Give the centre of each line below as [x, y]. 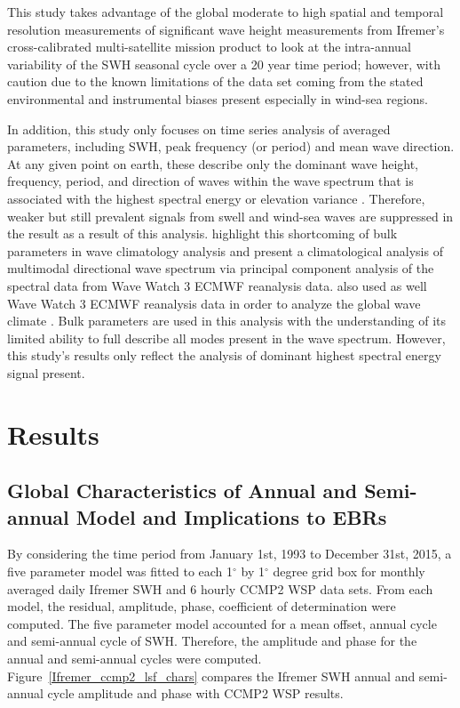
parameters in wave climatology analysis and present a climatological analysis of [225, 250]
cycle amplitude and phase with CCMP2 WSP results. [195, 693]
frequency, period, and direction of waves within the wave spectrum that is [210, 181]
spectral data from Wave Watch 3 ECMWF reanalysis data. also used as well [217, 285]
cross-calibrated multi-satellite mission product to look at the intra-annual [209, 47]
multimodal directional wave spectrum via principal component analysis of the [221, 268]
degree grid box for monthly [349, 571]
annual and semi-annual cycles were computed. [135, 658]
